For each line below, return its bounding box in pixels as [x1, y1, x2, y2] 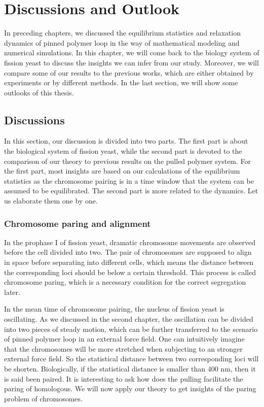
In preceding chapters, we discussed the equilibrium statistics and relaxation [4, 27, 241, 38]
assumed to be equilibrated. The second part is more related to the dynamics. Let [4, 185, 258, 196]
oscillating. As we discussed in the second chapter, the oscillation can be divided [4, 314, 253, 324]
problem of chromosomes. [4, 393, 83, 403]
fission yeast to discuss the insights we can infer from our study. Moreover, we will [4, 57, 259, 67]
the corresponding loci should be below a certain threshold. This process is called [4, 266, 256, 277]
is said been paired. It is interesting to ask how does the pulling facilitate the [4, 373, 243, 384]
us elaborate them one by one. [4, 195, 98, 206]
